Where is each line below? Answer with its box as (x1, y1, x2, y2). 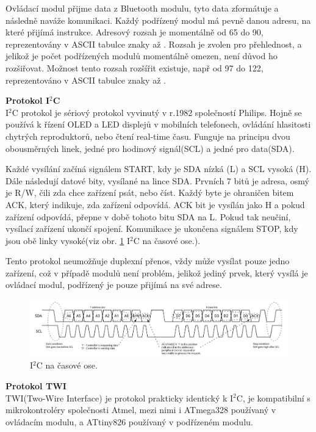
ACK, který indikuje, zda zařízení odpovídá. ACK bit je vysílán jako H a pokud (5, 198, 305, 211)
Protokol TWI (5, 379, 66, 392)
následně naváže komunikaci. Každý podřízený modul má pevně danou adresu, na (5, 13, 311, 26)
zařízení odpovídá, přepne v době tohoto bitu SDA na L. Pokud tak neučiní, (5, 210, 291, 223)
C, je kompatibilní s (236, 391, 311, 404)
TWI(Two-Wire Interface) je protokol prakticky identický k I (5, 391, 234, 404)
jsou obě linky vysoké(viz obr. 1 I (5, 234, 130, 247)
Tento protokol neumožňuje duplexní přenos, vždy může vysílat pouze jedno (5, 254, 290, 267)
